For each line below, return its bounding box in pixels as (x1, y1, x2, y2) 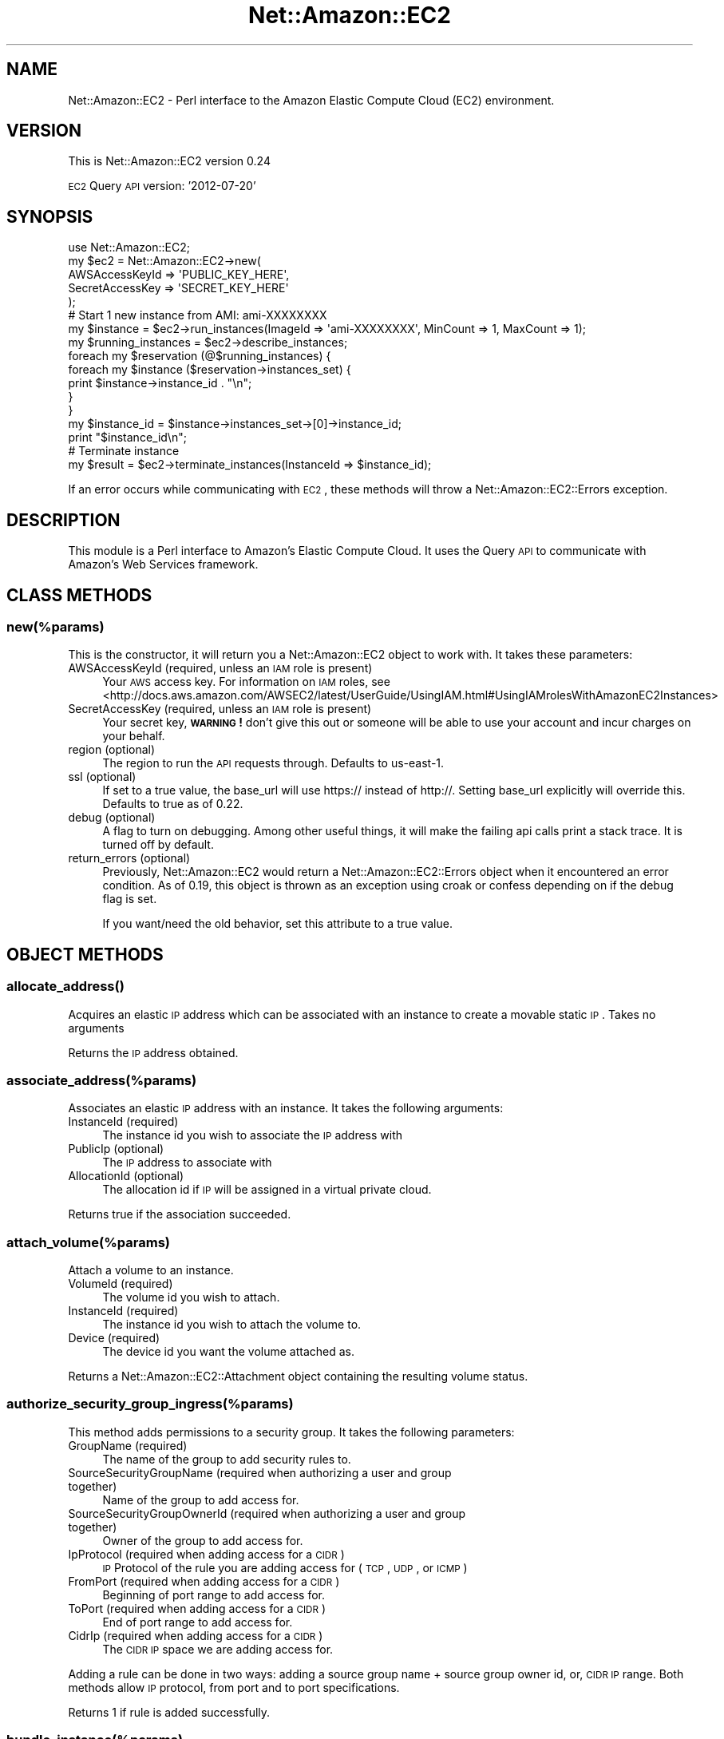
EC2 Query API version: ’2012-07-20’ (68, 179, 256, 193)
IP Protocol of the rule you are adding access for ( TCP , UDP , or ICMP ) (102, 1560, 468, 1575)
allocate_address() (6, 978, 125, 995)
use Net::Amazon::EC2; (68, 240, 190, 255)
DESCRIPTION (6, 509, 121, 530)
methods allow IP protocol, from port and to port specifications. (68, 1680, 400, 1694)
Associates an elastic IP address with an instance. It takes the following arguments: (68, 1101, 504, 1115)
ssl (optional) (68, 770, 136, 784)
